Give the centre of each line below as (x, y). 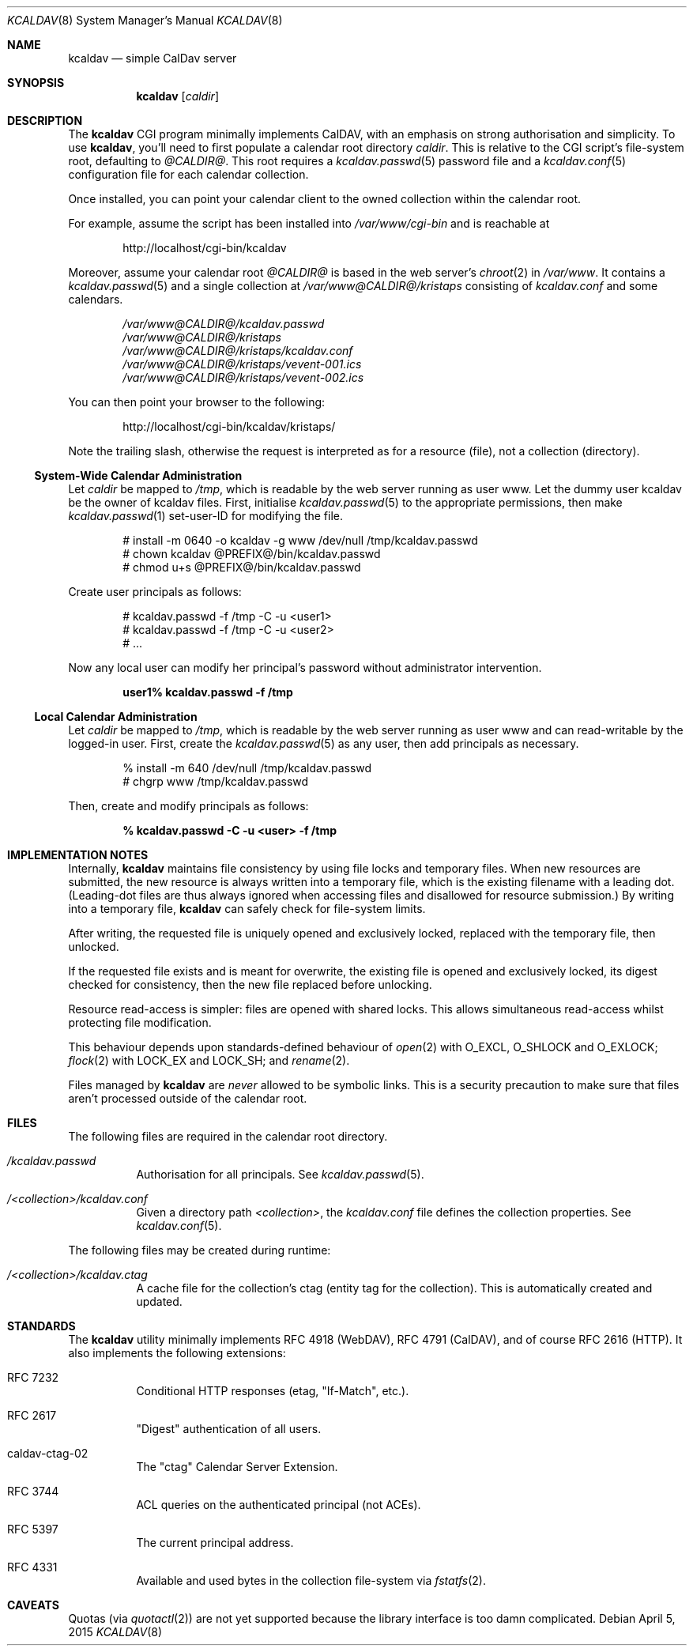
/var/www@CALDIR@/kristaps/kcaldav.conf (238, 351)
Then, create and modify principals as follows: (188, 806)
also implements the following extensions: (177, 1353)
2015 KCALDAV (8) (115, 1632)
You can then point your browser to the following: (197, 402)
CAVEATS (33, 1605)
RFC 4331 (32, 1567)
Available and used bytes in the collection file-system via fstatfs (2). (311, 1580)
